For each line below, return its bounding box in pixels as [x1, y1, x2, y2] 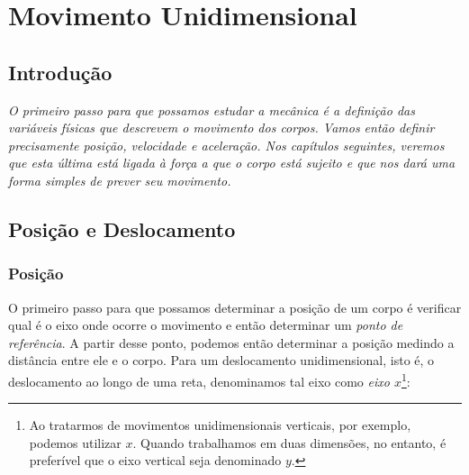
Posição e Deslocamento [8, 215, 236, 242]
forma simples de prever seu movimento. [8, 170, 231, 189]
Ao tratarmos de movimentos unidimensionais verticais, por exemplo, [29, 416, 411, 434]
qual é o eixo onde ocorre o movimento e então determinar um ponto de [8, 315, 403, 334]
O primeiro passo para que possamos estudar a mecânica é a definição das [8, 100, 415, 119]
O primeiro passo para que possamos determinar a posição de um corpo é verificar [8, 297, 462, 316]
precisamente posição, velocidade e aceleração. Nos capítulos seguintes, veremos [8, 135, 445, 154]
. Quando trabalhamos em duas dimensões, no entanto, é [132, 433, 446, 452]
